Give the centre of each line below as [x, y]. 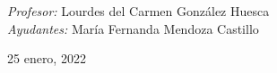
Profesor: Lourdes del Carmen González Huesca [138, 11]
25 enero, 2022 [47, 58]
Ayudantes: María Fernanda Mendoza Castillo [133, 28]
